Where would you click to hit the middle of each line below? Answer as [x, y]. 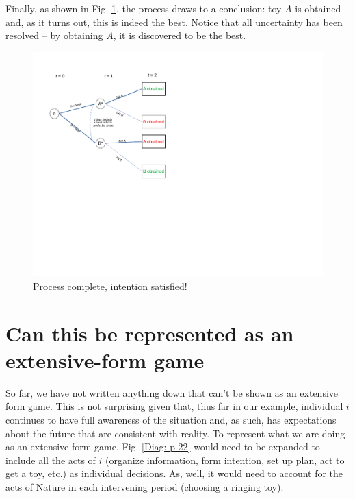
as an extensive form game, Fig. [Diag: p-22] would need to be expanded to [163, 447]
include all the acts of [51, 460]
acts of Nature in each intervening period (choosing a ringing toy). [145, 486]
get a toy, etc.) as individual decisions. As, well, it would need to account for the [174, 473]
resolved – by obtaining [54, 35]
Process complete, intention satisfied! [110, 285]
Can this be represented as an [150, 333]
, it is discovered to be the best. [180, 35]
